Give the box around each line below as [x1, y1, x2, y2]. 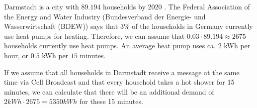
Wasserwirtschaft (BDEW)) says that [4, 21, 118, 31]
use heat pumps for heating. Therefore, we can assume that [4, 30, 185, 41]
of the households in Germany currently [132, 21, 253, 31]
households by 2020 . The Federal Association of [103, 1, 250, 11]
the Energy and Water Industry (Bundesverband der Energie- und [4, 11, 206, 21]
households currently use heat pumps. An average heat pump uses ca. [4, 40, 216, 51]
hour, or [4, 50, 29, 60]
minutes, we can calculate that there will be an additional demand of [4, 86, 214, 97]
